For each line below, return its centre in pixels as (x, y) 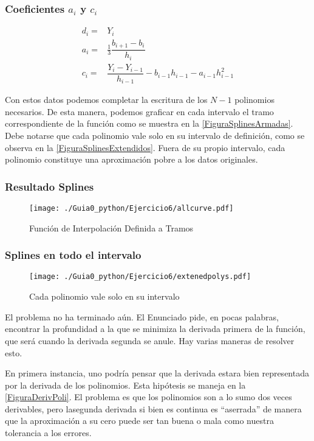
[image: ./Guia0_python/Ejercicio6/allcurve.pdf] (131, 208)
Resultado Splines (49, 186)
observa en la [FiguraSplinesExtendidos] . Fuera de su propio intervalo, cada (145, 147)
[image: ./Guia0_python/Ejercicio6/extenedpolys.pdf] (140, 277)
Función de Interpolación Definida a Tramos (111, 228)
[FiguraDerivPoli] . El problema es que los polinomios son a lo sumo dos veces (148, 397)
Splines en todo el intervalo (73, 255)
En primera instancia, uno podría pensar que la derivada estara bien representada (157, 373)
